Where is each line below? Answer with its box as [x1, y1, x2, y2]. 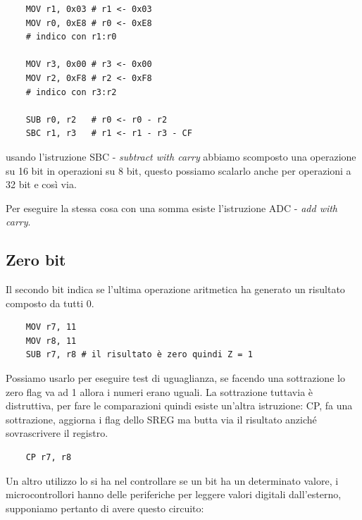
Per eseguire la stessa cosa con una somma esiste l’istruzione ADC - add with [6, 200, 338, 215]
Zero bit [6, 249, 66, 271]
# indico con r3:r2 [25, 87, 117, 97]
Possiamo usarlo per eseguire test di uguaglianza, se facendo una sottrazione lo [6, 371, 345, 385]
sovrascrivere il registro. [6, 426, 108, 440]
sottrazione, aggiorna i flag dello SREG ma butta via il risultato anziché [6, 411, 317, 426]
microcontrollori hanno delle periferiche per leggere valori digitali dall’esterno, [6, 487, 342, 502]
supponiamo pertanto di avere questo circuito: [6, 500, 204, 515]
